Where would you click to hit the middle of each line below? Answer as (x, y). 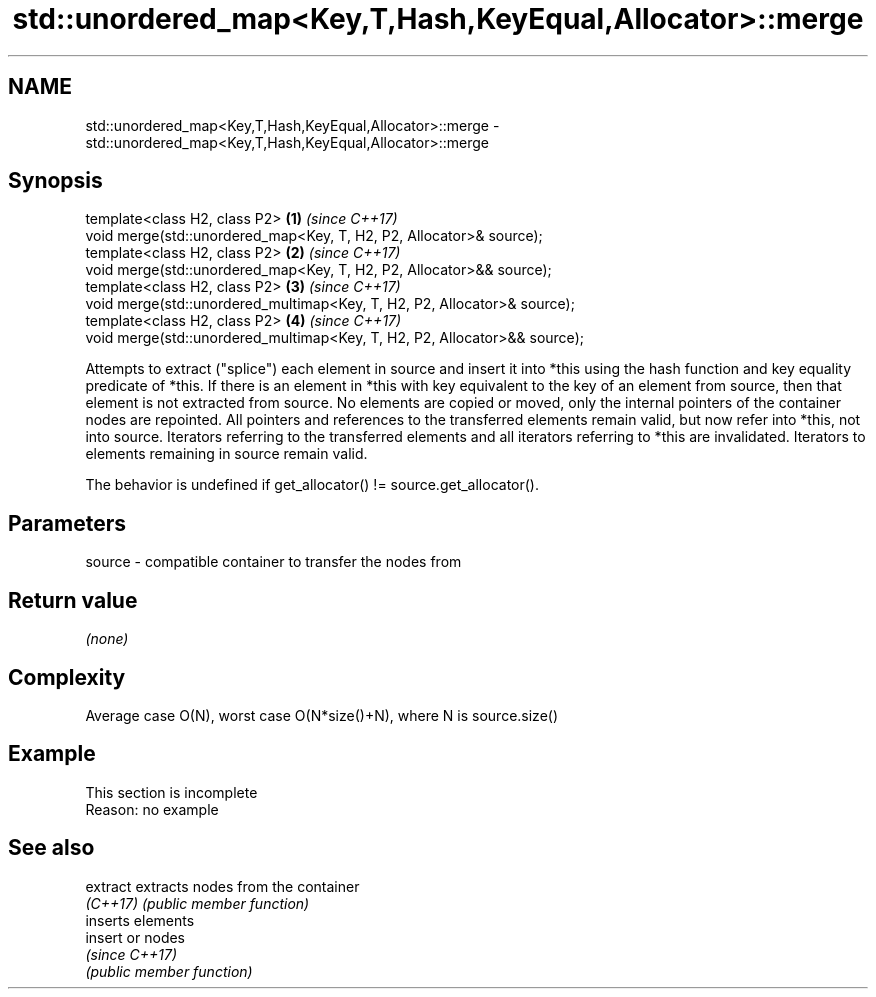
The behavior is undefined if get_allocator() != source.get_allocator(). (312, 485)
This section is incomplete (171, 792)
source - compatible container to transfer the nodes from (273, 562)
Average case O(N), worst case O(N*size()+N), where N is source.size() (322, 715)
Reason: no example (152, 809)
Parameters (67, 523)
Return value (73, 600)
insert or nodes (135, 937)
